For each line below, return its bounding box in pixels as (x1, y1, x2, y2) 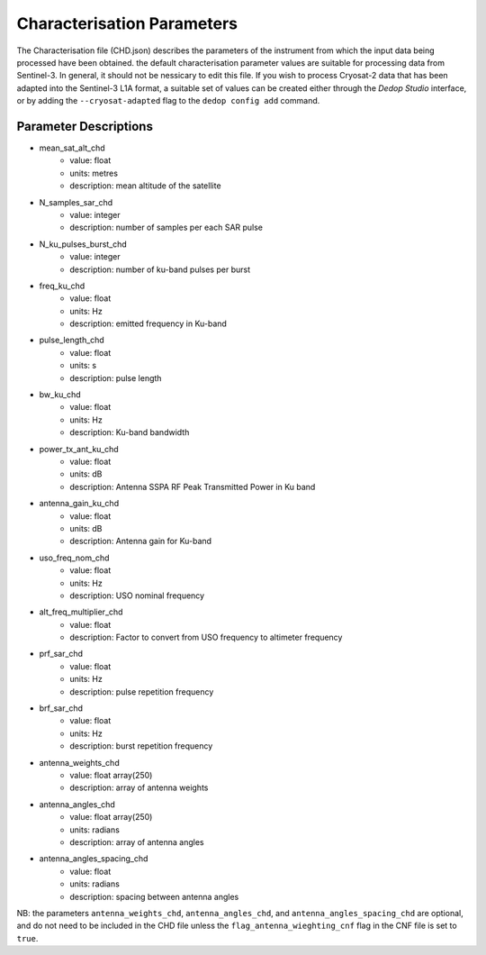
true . (16, 932, 39, 943)
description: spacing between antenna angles (69, 891, 239, 902)
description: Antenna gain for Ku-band (69, 536, 211, 547)
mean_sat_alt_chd (39, 142, 105, 153)
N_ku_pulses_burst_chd (39, 239, 128, 250)
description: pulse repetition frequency (69, 686, 214, 697)
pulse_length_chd (39, 334, 105, 346)
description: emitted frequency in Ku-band (69, 318, 227, 329)
